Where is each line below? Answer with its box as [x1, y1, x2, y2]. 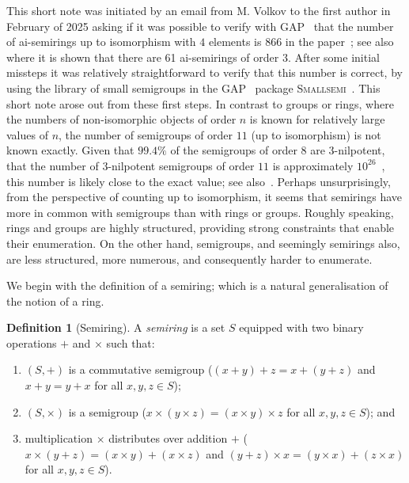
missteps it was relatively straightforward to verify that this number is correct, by [6, 64, 403, 81]
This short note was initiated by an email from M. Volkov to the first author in [6, 2, 391, 18]
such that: [106, 334, 155, 351]
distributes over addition [108, 430, 228, 447]
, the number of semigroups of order [59, 126, 233, 143]
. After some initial [287, 48, 380, 65]
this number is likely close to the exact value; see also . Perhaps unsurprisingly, [6, 173, 391, 189]
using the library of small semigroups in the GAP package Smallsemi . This [6, 79, 381, 96]
